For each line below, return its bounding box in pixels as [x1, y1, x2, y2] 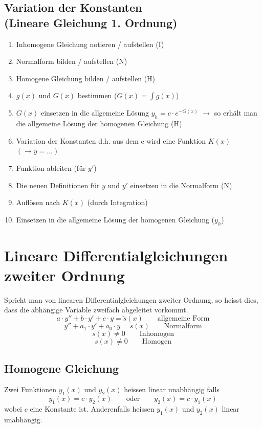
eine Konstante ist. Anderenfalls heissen [30, 403, 155, 414]
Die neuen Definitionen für [16, 179, 100, 190]
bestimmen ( [77, 90, 117, 101]
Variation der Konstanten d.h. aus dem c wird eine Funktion [16, 135, 206, 146]
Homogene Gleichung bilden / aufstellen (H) [16, 73, 156, 83]
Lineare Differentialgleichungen [4, 244, 228, 265]
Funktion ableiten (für [16, 162, 86, 173]
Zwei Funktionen [4, 384, 57, 395]
